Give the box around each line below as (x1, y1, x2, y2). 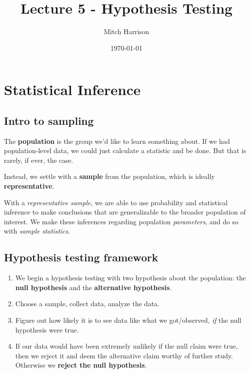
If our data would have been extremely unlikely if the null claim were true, (15, 341, 238, 351)
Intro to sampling (4, 113, 94, 128)
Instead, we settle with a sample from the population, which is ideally (4, 171, 215, 181)
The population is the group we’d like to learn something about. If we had (4, 136, 230, 146)
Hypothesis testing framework (4, 250, 158, 265)
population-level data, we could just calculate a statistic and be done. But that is (4, 145, 246, 156)
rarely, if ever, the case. (4, 155, 73, 165)
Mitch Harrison (104, 26, 149, 37)
